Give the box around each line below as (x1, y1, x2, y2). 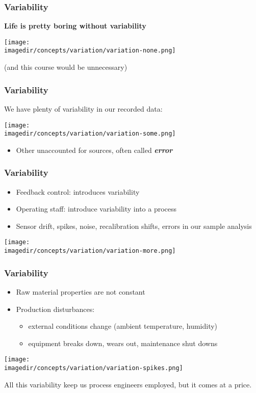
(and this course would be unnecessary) (4, 62, 127, 72)
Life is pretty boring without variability (4, 20, 146, 31)
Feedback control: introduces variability (16, 186, 140, 197)
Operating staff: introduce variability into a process (16, 203, 177, 214)
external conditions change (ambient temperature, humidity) (28, 321, 218, 331)
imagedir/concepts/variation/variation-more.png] (4, 247, 176, 255)
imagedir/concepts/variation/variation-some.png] (4, 130, 176, 138)
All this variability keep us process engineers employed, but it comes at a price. (4, 379, 252, 389)
